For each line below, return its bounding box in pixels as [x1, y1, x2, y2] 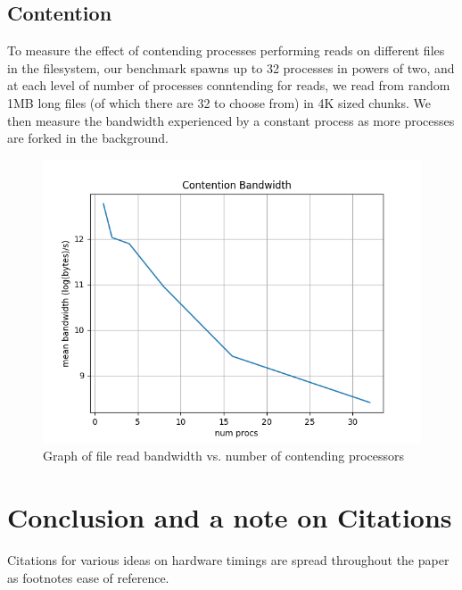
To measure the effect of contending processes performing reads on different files [7, 41, 445, 60]
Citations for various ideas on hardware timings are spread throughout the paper [7, 551, 450, 569]
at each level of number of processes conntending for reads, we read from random [7, 76, 450, 95]
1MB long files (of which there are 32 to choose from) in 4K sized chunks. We [7, 93, 432, 112]
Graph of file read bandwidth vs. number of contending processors [43, 446, 405, 465]
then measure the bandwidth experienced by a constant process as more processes [7, 111, 455, 129]
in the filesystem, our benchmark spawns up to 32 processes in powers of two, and [7, 58, 455, 77]
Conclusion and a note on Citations [7, 499, 452, 536]
